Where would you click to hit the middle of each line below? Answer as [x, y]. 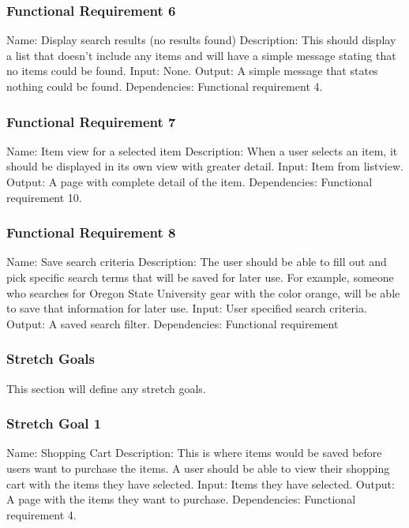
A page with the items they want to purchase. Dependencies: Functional [181, 499]
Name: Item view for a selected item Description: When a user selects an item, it [202, 150]
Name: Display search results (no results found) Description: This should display [201, 40]
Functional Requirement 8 [91, 232]
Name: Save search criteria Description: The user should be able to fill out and [197, 262]
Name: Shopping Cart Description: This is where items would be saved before [194, 453]
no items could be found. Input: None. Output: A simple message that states [192, 71]
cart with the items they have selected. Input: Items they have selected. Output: [201, 483]
